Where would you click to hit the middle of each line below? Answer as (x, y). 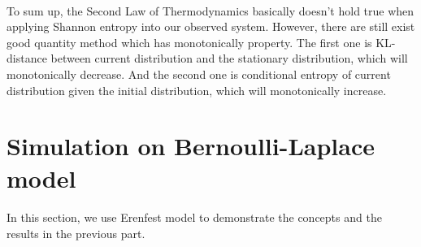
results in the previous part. (76, 233)
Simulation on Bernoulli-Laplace (191, 146)
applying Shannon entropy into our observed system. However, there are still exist (211, 26)
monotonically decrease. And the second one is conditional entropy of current (199, 74)
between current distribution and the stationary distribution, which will (229, 58)
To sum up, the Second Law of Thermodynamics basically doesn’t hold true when (210, 10)
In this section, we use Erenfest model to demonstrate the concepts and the (194, 217)
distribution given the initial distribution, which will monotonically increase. (197, 90)
